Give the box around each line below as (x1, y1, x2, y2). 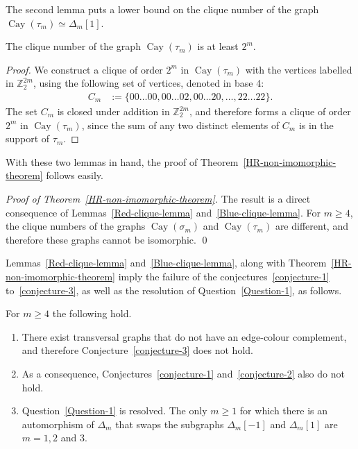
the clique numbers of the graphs (6, 219, 146, 233)
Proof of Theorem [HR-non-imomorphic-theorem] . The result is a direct (6, 191, 311, 205)
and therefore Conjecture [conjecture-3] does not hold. (22, 343, 253, 357)
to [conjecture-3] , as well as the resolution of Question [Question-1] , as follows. (6, 282, 342, 297)
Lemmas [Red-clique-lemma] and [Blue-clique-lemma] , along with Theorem (6, 255, 327, 270)
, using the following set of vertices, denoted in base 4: (33, 76, 264, 90)
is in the (298, 117, 334, 132)
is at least (197, 39, 239, 53)
